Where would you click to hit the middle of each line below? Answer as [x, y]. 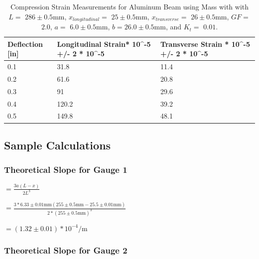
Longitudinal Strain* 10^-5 [104, 44]
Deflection [25, 44]
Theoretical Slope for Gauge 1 [66, 170]
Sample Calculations [58, 145]
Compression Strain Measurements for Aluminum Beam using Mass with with [129, 6]
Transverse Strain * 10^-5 [205, 44]
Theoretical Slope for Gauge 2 [66, 250]
